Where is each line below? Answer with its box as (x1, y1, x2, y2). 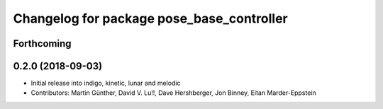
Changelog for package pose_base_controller (13, 11, 288, 26)
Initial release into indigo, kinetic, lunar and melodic (30, 79, 181, 88)
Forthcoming (13, 38, 72, 50)
